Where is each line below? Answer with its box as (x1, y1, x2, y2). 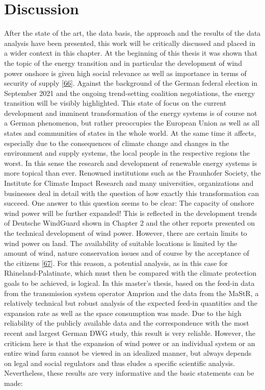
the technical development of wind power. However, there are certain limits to (4, 228, 247, 238)
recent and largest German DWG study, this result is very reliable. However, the (4, 327, 255, 338)
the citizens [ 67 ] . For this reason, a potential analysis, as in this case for (4, 257, 228, 268)
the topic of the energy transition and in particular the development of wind (4, 57, 242, 68)
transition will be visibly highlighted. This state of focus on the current (4, 97, 227, 108)
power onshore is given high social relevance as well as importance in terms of (4, 67, 247, 78)
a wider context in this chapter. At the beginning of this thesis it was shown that (4, 47, 258, 58)
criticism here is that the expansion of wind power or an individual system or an (4, 337, 255, 348)
